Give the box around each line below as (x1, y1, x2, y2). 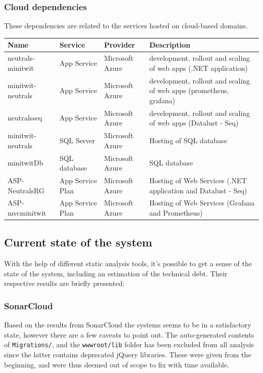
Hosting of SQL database (149, 135, 227, 145)
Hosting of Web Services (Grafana (149, 197, 255, 208)
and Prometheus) (149, 207, 203, 218)
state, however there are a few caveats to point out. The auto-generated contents (4, 329, 254, 340)
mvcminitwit (8, 207, 47, 218)
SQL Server (59, 135, 95, 145)
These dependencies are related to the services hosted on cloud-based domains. (4, 20, 248, 31)
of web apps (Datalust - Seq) (149, 117, 239, 128)
